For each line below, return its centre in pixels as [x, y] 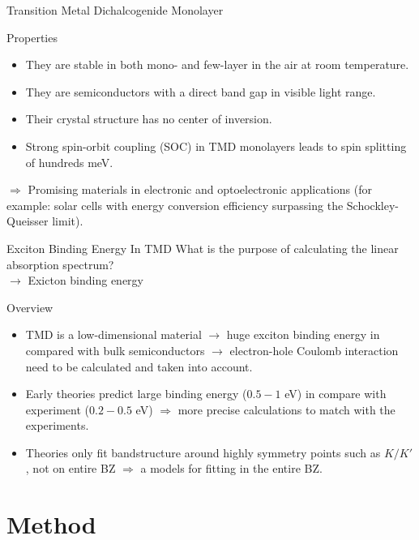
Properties [32, 37]
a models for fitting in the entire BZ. [231, 468]
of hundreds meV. [69, 162]
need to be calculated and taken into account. [139, 366]
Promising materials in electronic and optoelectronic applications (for [200, 189]
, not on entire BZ [71, 468]
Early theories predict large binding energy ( [136, 394]
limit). [68, 221]
